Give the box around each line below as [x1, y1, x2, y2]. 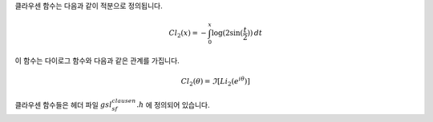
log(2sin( [211, 29, 244, 37]
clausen [111, 96, 136, 104]
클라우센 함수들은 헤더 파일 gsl [14, 100, 112, 109]
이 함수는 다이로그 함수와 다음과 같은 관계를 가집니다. [14, 56, 180, 65]
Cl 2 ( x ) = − [168, 29, 208, 39]
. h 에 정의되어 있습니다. [136, 100, 210, 109]
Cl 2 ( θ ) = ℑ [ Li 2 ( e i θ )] [180, 76, 250, 88]
